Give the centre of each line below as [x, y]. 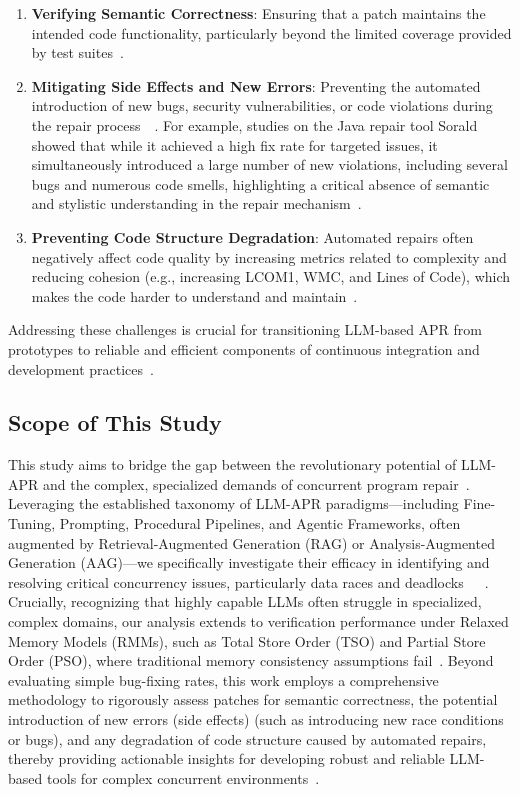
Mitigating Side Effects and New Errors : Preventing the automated [256, 85]
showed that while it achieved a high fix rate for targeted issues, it [234, 144]
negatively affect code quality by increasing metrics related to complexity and [269, 256]
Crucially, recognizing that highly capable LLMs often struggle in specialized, [245, 601]
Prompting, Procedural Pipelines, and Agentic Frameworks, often [260, 523]
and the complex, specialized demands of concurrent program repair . [256, 483]
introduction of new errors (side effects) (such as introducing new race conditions [256, 719]
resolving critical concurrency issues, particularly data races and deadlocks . [248, 581]
